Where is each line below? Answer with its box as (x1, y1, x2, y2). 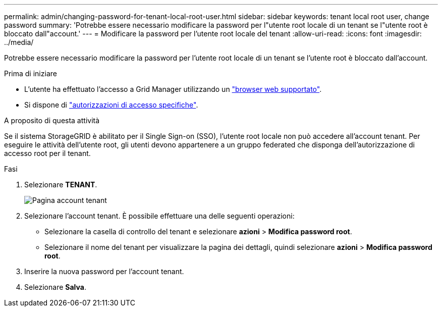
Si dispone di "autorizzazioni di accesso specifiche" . (24, 100, 198, 109)
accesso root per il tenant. (4, 149, 91, 158)
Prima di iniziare (4, 69, 57, 78)
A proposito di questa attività (4, 116, 100, 125)
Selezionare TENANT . (24, 180, 97, 189)
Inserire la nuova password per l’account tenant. (24, 267, 184, 276)
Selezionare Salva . (24, 283, 86, 291)
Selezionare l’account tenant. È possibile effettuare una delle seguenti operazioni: (24, 212, 295, 220)
